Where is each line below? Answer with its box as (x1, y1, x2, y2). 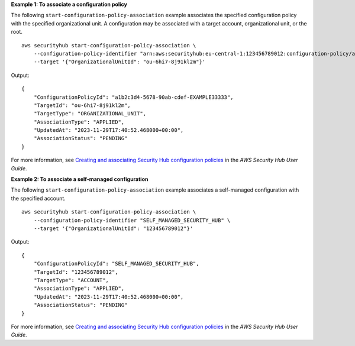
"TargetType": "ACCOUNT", (33, 277, 109, 283)
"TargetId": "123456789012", (33, 269, 118, 275)
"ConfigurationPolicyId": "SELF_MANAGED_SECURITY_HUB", (33, 260, 199, 267)
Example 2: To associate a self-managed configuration (11, 176, 149, 183)
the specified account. (11, 195, 66, 202)
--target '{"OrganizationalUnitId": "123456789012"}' (33, 225, 193, 232)
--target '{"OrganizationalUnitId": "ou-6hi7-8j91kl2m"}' (33, 59, 206, 65)
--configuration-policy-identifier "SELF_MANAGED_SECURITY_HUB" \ (33, 216, 231, 224)
